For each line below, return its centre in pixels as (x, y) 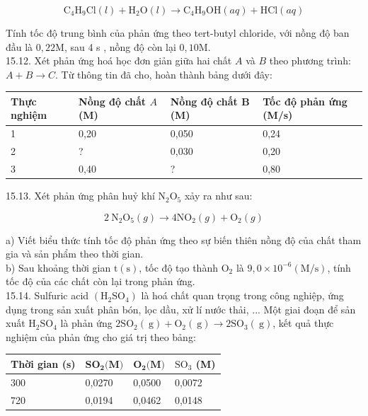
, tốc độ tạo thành (178, 267)
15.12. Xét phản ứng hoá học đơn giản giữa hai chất (119, 60)
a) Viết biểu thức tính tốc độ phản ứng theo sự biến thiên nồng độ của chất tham (184, 239)
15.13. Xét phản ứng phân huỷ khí (80, 196)
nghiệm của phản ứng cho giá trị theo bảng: (101, 336)
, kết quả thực (303, 323)
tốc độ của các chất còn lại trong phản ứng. (100, 281)
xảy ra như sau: (218, 196)
